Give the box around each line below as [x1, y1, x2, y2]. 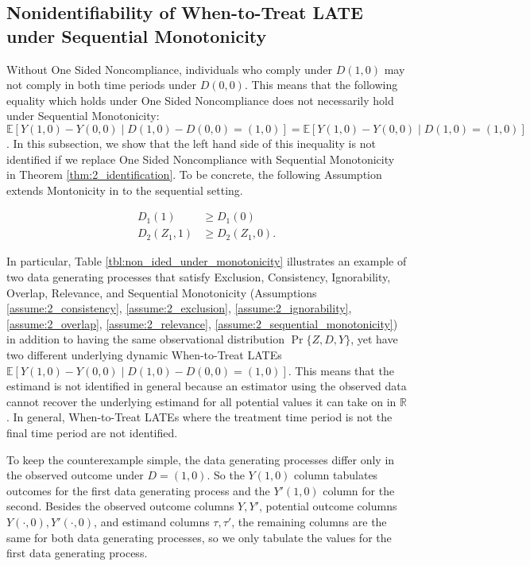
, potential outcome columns [258, 498, 397, 514]
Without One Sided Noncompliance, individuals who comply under [6, 60, 333, 77]
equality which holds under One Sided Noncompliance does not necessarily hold [6, 91, 394, 108]
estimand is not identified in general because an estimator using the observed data [6, 378, 407, 394]
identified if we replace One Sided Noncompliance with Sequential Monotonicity [6, 150, 395, 167]
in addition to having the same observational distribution [6, 331, 284, 347]
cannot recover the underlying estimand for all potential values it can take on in [6, 393, 397, 409]
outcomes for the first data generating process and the [6, 482, 270, 498]
